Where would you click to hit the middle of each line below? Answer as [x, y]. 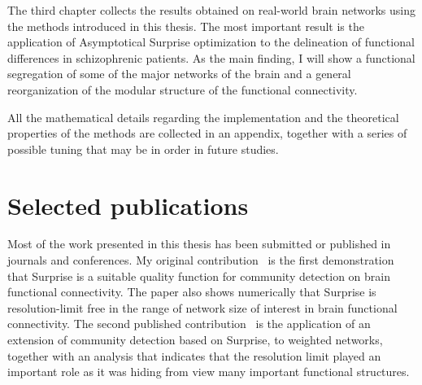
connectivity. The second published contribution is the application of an [189, 324]
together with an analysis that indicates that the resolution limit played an [194, 355]
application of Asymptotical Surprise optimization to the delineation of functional [211, 42]
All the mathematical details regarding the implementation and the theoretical [203, 117]
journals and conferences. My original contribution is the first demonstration [201, 260]
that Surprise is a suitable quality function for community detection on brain [199, 276]
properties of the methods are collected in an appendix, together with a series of [207, 133]
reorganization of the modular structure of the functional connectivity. [183, 89]
